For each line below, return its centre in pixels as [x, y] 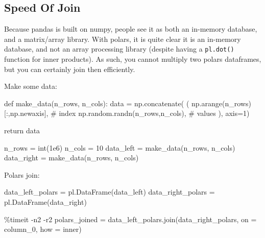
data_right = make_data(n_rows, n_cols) [71, 158]
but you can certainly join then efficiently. [70, 69]
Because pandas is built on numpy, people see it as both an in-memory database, [131, 29]
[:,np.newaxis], [26, 113]
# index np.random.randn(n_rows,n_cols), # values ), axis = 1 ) [150, 113]
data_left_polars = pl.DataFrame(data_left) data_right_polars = [110, 192]
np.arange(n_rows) [221, 103]
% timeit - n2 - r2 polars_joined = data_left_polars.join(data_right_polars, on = [130, 219]
